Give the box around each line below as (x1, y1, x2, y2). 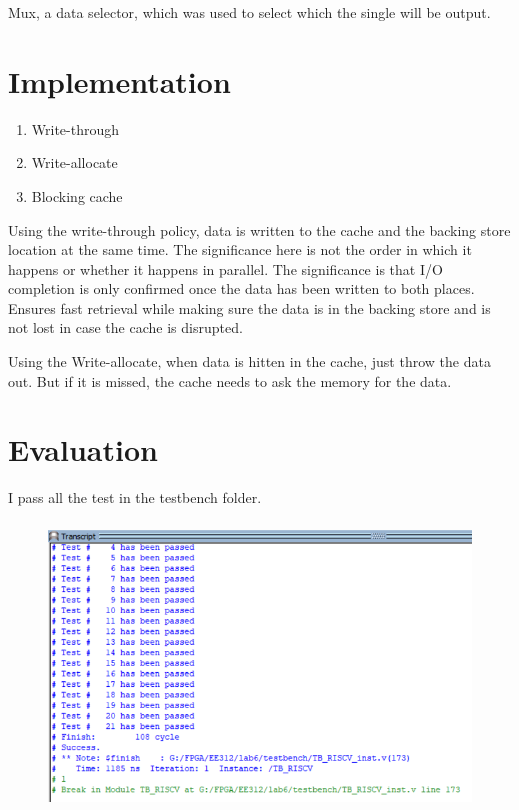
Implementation (8, 60, 231, 101)
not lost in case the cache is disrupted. (8, 317, 243, 338)
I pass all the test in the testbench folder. (8, 487, 262, 508)
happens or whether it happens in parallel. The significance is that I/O (8, 258, 443, 279)
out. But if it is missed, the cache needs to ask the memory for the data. (8, 370, 452, 391)
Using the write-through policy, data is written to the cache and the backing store (8, 219, 511, 240)
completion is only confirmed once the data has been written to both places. (8, 278, 475, 299)
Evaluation (8, 429, 158, 470)
